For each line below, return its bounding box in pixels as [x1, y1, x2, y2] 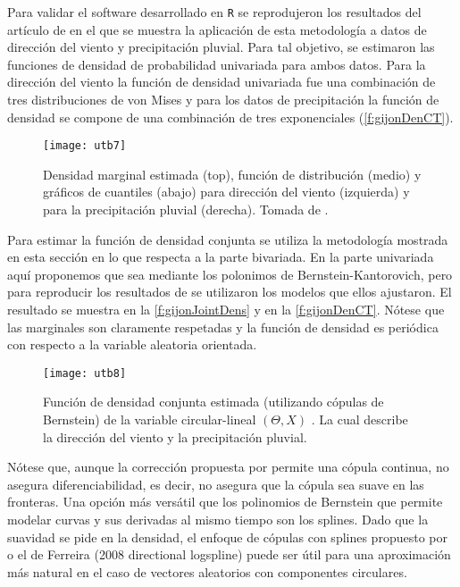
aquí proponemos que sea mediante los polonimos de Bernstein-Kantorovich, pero [7, 264, 453, 283]
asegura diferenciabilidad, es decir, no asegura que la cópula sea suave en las [7, 474, 424, 493]
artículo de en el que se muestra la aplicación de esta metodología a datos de [7, 20, 427, 38]
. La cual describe [311, 410, 408, 429]
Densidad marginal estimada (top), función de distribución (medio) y [43, 164, 422, 183]
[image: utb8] [43, 366, 127, 380]
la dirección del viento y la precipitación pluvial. [43, 427, 307, 446]
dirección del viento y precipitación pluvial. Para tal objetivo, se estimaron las [7, 38, 435, 56]
